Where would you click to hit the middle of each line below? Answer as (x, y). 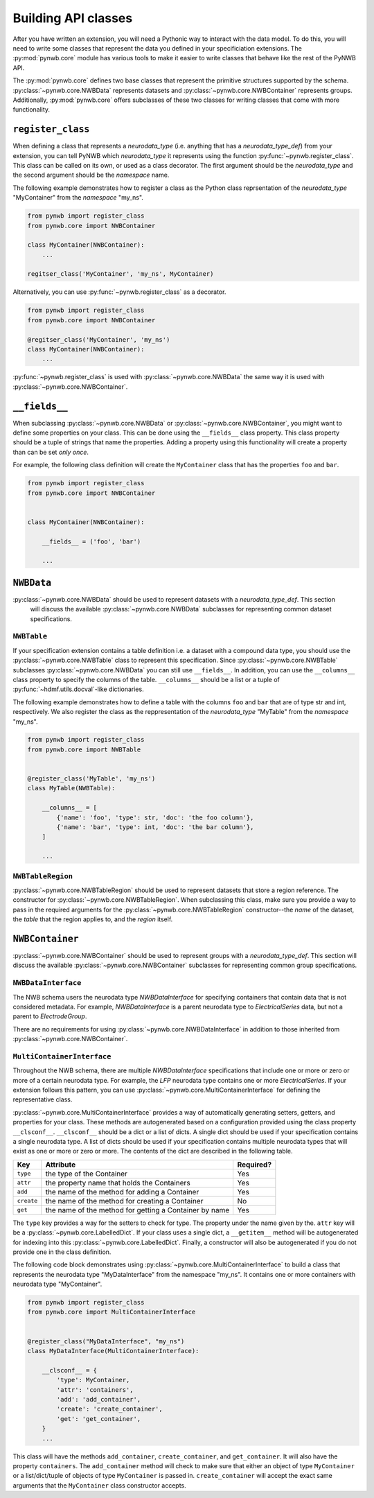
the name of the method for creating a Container (124, 1201)
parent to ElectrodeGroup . (50, 1016)
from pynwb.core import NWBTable (84, 749)
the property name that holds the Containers (118, 1183)
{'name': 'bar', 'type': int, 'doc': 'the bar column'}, (155, 827)
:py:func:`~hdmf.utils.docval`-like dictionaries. (79, 689)
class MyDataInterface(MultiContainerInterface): (113, 1351)
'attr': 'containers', (95, 1390)
